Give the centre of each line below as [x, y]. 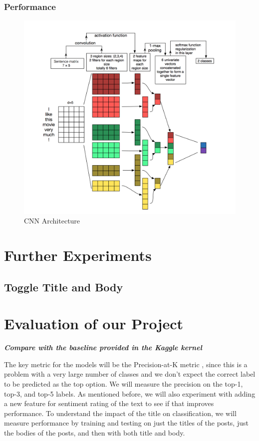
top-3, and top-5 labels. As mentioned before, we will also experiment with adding [130, 393]
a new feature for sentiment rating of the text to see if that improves [109, 403]
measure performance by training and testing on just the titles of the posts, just [126, 423]
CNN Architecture [52, 221]
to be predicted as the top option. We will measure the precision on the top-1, [124, 384]
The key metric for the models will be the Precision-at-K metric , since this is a [126, 364]
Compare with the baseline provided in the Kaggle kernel [103, 347]
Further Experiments [78, 255]
